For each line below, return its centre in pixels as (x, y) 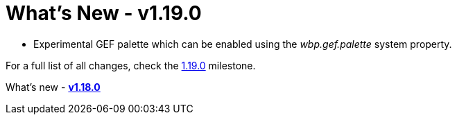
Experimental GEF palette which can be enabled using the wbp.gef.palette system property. (243, 44)
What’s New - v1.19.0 (104, 13)
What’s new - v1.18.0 (53, 87)
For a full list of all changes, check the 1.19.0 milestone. (131, 65)
